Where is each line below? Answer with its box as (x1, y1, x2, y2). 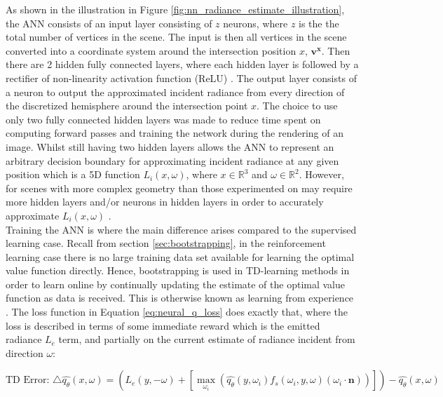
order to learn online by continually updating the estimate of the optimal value (6, 276, 346, 291)
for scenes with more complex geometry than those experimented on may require (6, 180, 353, 195)
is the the (299, 15, 339, 30)
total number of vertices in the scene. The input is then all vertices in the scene (6, 29, 347, 44)
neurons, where (223, 15, 288, 30)
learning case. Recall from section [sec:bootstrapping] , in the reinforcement (6, 236, 326, 250)
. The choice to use (257, 98, 338, 113)
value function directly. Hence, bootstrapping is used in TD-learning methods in (6, 263, 350, 278)
